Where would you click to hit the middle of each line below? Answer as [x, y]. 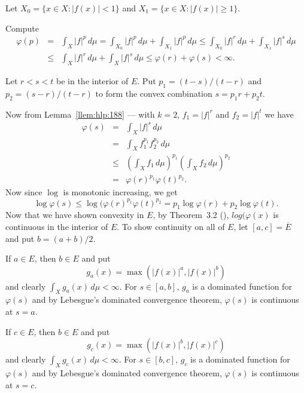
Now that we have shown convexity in [75, 215]
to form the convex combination [154, 93]
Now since [24, 192]
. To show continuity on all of [171, 226]
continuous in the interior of [57, 226]
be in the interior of [92, 81]
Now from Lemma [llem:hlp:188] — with [80, 114]
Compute [22, 28]
